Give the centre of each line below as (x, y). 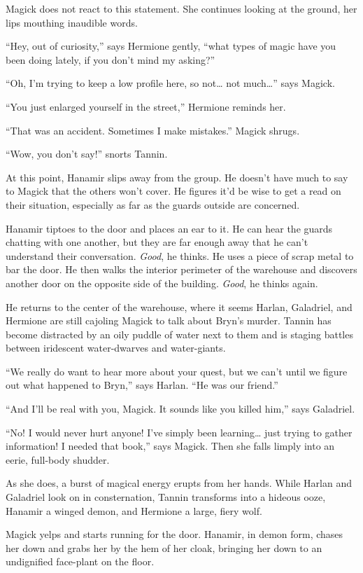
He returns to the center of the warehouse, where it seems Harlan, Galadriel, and (179, 306)
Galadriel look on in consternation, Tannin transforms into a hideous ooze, (166, 497)
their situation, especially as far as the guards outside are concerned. (153, 204)
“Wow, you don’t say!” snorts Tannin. (87, 154)
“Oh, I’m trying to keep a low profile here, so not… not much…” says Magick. (170, 83)
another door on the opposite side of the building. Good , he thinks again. (162, 283)
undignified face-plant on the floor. (80, 561)
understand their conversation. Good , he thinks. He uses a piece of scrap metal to (180, 255)
